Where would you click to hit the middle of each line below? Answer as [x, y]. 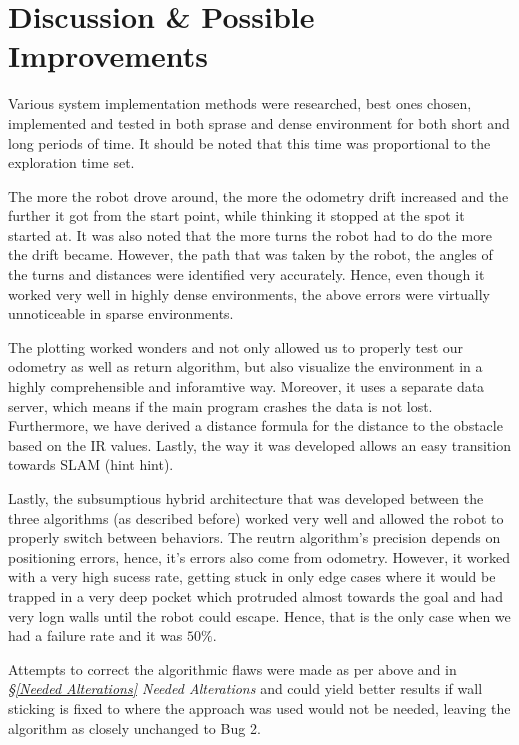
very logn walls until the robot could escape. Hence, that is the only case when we [259, 615]
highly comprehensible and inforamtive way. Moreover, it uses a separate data [246, 386]
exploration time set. [71, 162]
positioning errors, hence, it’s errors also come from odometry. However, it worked [259, 556]
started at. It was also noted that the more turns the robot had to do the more [250, 234]
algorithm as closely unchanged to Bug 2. [134, 727]
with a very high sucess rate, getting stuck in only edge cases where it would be [252, 576]
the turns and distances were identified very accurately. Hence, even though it [246, 274]
